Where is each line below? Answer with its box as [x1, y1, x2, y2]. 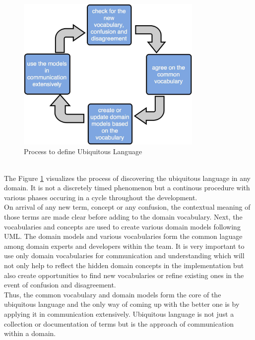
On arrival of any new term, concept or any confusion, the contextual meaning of [4, 202, 251, 212]
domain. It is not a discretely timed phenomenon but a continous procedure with [4, 182, 250, 193]
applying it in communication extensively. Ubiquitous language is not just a [4, 308, 234, 319]
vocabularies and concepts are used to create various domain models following [4, 221, 241, 231]
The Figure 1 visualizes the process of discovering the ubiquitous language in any [4, 172, 251, 183]
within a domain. [4, 328, 56, 339]
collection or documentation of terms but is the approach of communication [4, 318, 234, 329]
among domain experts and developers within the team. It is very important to [4, 240, 245, 251]
